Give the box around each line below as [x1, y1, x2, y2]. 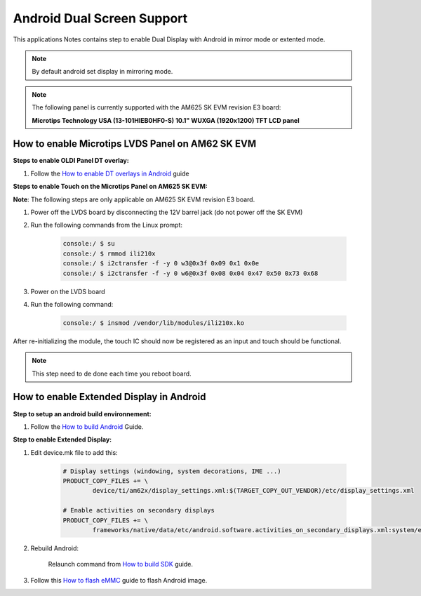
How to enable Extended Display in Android [13, 391, 206, 403]
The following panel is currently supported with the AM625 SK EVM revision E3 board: [32, 103, 281, 112]
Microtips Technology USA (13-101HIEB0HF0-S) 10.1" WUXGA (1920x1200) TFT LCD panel [32, 116, 300, 124]
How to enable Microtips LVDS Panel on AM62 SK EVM [13, 138, 256, 150]
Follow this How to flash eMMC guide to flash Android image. [30, 576, 208, 584]
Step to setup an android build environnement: [13, 409, 152, 418]
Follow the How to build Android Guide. [30, 422, 144, 431]
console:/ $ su [62, 239, 115, 248]
